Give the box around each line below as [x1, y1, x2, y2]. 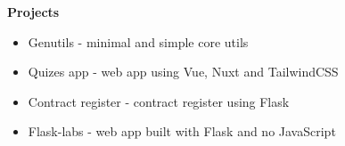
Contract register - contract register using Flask [28, 92, 290, 110]
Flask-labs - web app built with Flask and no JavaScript [28, 122, 336, 141]
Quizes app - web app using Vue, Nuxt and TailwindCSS [28, 62, 339, 81]
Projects [7, 3, 60, 20]
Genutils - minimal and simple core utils [28, 32, 249, 51]
